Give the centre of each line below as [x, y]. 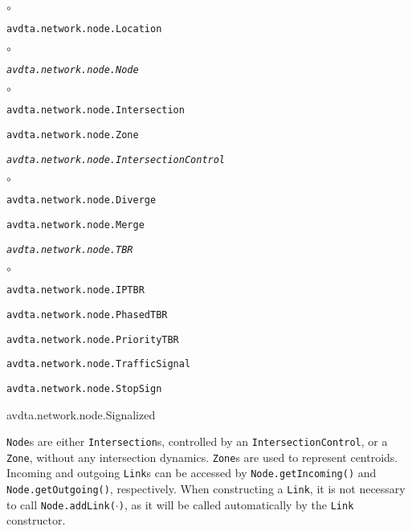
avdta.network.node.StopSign [84, 388]
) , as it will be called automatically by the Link [236, 504]
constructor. [36, 520]
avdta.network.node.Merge [75, 225]
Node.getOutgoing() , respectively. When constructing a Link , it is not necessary [206, 489]
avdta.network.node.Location [84, 29]
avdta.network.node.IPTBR [75, 290]
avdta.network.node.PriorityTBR [93, 339]
